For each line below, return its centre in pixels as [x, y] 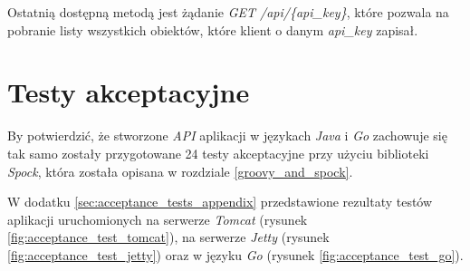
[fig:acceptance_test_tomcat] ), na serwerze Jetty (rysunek [168, 237]
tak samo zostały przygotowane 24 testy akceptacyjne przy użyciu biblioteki [218, 153]
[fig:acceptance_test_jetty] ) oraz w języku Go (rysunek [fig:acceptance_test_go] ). [235, 254]
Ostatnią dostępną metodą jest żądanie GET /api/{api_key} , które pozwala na [228, 12]
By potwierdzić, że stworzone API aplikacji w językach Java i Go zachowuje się [227, 135]
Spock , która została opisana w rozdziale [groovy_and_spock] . [180, 171]
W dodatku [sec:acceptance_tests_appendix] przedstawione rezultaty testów [220, 202]
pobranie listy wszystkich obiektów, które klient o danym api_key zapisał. [213, 29]
